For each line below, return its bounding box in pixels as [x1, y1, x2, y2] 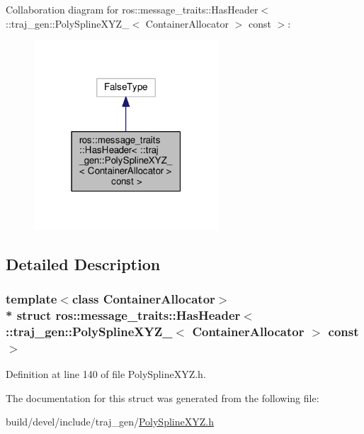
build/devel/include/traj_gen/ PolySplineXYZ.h [6, 414, 214, 429]
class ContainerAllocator [72, 289, 215, 307]
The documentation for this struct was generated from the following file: [6, 390, 319, 405]
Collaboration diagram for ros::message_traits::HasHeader [6, 2, 258, 16]
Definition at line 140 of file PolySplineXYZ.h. [6, 366, 206, 381]
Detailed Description [6, 252, 161, 274]
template [6, 289, 57, 307]
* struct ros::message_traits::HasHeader [6, 306, 241, 323]
